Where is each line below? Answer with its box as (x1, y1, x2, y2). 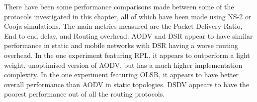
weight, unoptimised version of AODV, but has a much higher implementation (4, 59, 243, 70)
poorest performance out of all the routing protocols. (4, 89, 165, 99)
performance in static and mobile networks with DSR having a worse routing (4, 40, 238, 51)
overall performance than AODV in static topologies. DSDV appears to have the (4, 79, 249, 89)
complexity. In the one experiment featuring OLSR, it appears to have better (4, 69, 239, 80)
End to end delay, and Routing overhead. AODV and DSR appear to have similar (4, 30, 253, 41)
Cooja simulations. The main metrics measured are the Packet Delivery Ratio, (4, 21, 243, 31)
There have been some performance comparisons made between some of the (4, 1, 234, 11)
